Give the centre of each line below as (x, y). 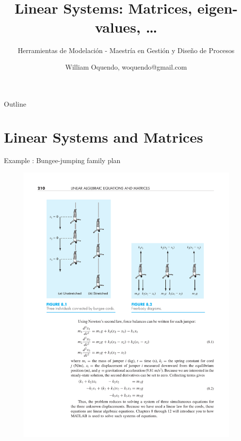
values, (118, 27)
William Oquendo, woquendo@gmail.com (126, 66)
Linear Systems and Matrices (104, 137)
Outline (15, 103)
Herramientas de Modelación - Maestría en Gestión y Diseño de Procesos (126, 50)
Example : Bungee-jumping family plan (62, 160)
